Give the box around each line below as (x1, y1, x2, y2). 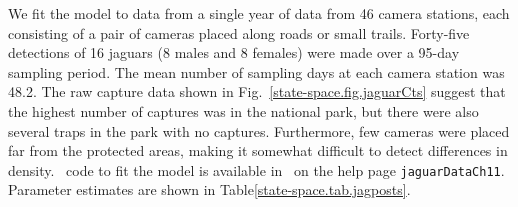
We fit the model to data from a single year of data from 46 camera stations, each (8, 3, 510, 23)
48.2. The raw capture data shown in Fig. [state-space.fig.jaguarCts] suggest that (8, 81, 506, 102)
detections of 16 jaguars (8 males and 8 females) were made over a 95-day (8, 42, 460, 63)
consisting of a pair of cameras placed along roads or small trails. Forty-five (8, 22, 470, 43)
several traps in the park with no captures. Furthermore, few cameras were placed (8, 120, 510, 141)
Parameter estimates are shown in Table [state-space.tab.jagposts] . (8, 179, 411, 200)
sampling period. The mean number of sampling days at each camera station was (8, 61, 505, 82)
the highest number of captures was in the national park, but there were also (8, 100, 479, 121)
